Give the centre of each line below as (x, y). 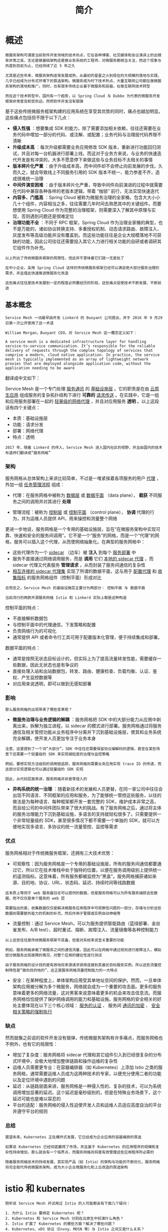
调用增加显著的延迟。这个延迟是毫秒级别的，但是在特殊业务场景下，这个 (87, 1092)
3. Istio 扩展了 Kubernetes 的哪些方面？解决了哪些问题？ (60, 1224)
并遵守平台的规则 (30, 1111)
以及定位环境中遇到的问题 (39, 1080)
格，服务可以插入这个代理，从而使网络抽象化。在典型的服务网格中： (75, 542)
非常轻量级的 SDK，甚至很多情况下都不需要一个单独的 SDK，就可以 (86, 820)
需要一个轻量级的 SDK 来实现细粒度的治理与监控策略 (63, 754)
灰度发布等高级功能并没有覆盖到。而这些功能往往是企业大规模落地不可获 (87, 235)
